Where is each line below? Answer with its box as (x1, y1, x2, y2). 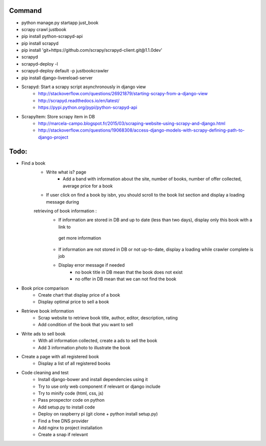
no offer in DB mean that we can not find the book (75, 276, 177, 282)
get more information (58, 235, 101, 241)
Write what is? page (46, 169, 86, 175)
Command (9, 6, 42, 15)
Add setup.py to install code (38, 404, 96, 410)
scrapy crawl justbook (21, 26, 66, 32)
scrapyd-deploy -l (21, 61, 58, 67)
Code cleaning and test (21, 370, 69, 376)
